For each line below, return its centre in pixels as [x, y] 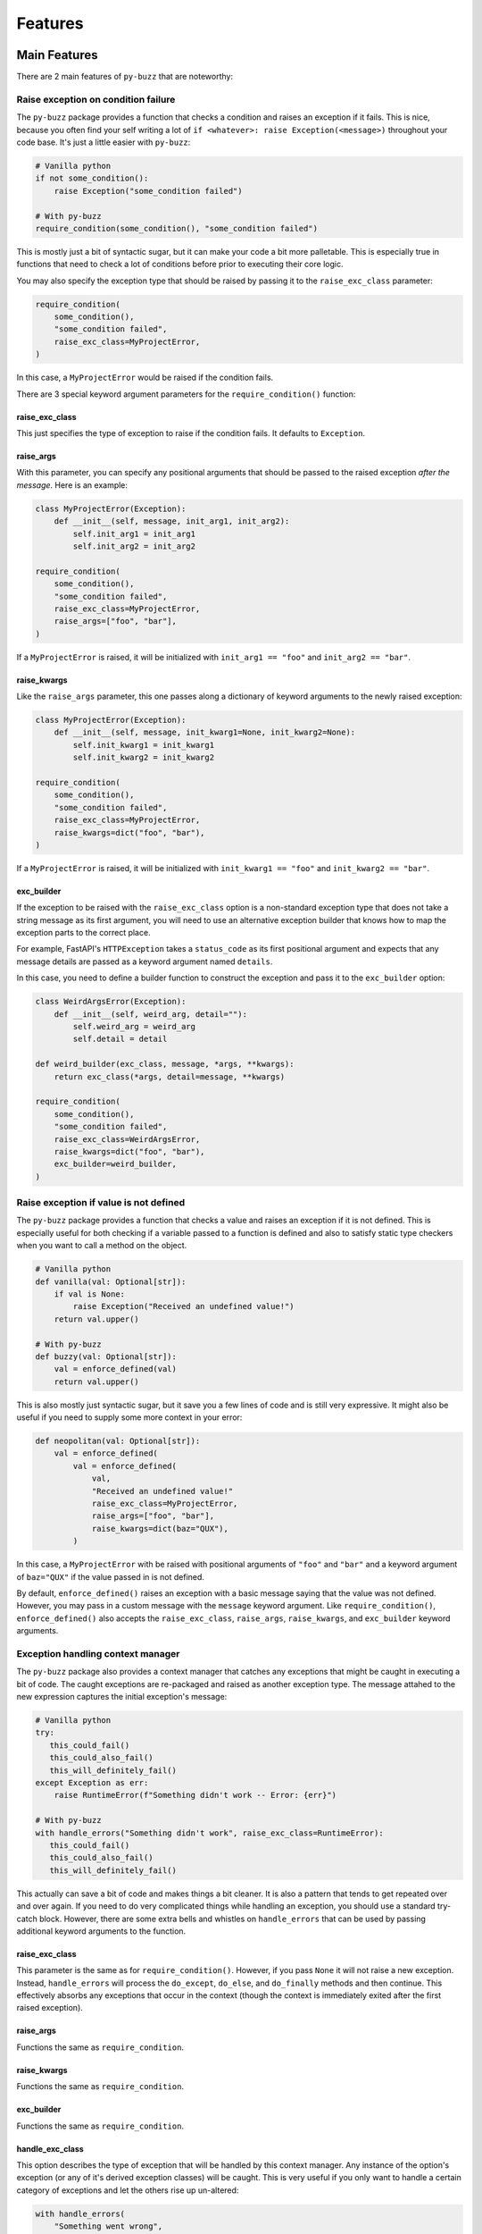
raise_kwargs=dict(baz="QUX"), [160, 1529]
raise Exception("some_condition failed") [148, 191]
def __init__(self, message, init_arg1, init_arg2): [172, 521]
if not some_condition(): [92, 178]
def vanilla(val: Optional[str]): [111, 1281]
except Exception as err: [92, 1783]
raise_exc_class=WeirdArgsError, [127, 1139]
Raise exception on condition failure [96, 99]
